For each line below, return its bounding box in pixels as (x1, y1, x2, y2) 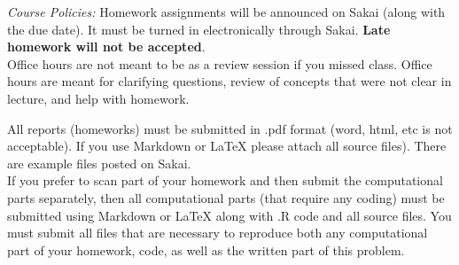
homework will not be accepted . (7, 37, 206, 56)
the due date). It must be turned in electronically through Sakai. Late (7, 19, 391, 38)
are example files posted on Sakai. (7, 153, 191, 172)
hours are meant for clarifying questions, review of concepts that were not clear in (7, 72, 452, 90)
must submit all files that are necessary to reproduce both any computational (7, 223, 428, 242)
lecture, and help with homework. (7, 89, 190, 107)
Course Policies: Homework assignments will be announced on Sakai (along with (7, 3, 446, 20)
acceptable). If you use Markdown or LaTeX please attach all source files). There (7, 136, 447, 155)
